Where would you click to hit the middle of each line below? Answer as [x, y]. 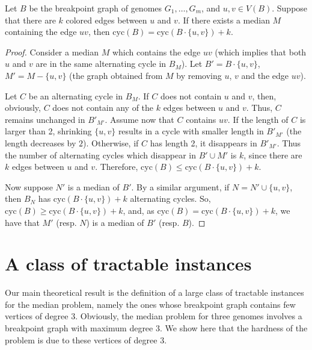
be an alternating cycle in [76, 95]
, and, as [139, 210]
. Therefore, [117, 167]
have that [22, 222]
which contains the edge [156, 52]
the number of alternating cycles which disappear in [101, 155]
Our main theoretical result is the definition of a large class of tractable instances [154, 292]
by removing [199, 75]
